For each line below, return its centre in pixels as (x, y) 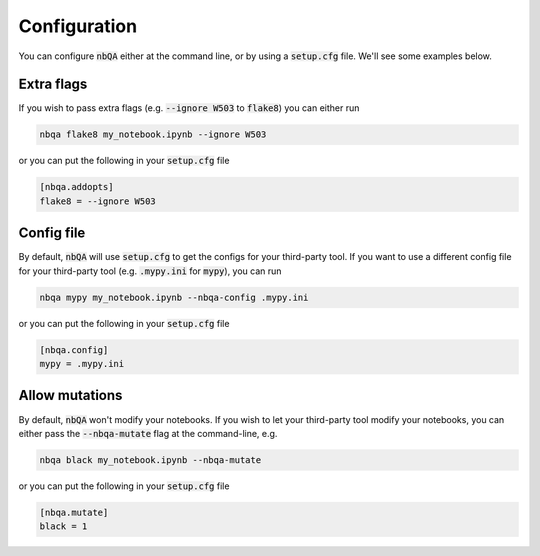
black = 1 (63, 526)
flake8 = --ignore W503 (98, 201)
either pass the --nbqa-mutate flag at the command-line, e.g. (148, 433)
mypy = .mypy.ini (82, 364)
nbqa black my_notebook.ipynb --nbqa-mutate (150, 459)
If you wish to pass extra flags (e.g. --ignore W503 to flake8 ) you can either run (189, 108)
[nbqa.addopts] (76, 187)
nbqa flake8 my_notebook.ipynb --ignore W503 (153, 134)
